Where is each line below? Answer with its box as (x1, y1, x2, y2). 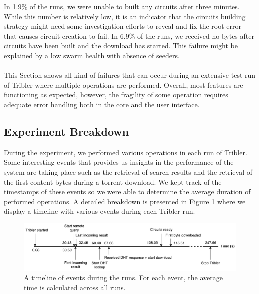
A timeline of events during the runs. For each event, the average (24, 272, 223, 283)
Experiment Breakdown (4, 123, 129, 139)
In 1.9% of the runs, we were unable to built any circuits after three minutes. (4, 1, 240, 11)
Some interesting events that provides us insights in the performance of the (4, 157, 234, 167)
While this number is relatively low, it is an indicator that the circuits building (4, 11, 246, 21)
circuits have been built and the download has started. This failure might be (4, 40, 238, 51)
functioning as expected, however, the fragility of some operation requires (4, 89, 228, 100)
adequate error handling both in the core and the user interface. (4, 99, 200, 109)
